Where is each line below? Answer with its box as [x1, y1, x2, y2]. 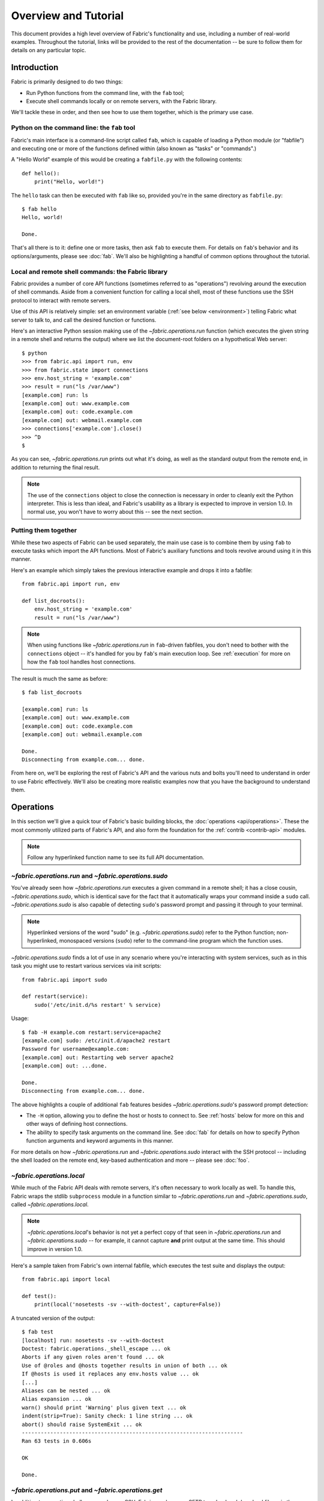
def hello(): [22, 170, 60, 177]
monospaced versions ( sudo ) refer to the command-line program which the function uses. [59, 937, 283, 944]
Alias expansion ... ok [22, 1396, 92, 1403]
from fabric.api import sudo [22, 976, 107, 983]
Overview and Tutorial [11, 9, 124, 22]
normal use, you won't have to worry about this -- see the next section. [27, 508, 203, 516]
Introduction [11, 62, 59, 73]
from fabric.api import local [22, 1276, 111, 1283]
